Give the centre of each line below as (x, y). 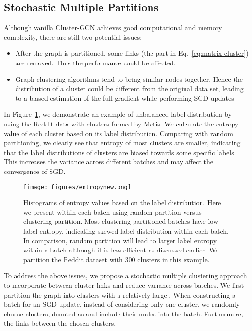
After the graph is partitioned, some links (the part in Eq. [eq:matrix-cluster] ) (132, 53)
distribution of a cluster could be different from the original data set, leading (129, 88)
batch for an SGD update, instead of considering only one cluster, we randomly (122, 304)
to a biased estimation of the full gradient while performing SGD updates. (126, 98)
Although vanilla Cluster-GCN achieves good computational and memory (113, 27)
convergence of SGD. (35, 171)
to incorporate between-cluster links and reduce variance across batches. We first (124, 285)
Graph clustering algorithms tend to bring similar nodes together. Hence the (129, 79)
